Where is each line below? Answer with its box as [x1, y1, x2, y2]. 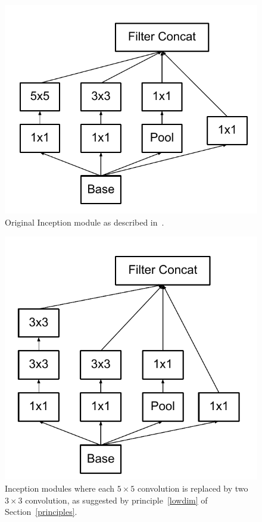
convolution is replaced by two [137, 482, 248, 494]
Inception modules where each [5, 482, 115, 494]
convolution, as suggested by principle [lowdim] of [25, 493, 208, 506]
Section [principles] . [5, 505, 77, 518]
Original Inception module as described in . [5, 215, 164, 228]
